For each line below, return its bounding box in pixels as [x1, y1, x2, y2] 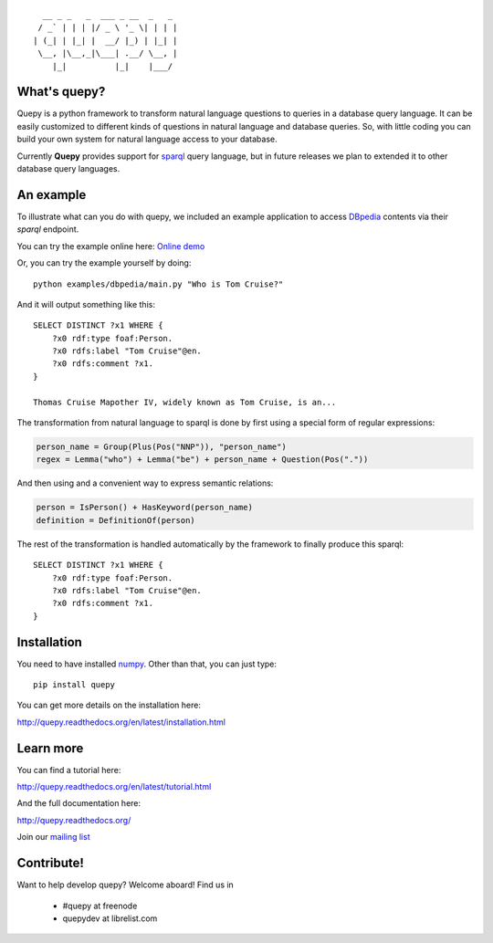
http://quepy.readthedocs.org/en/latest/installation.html [16, 717, 226, 728]
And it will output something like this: [16, 299, 155, 309]
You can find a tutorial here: [16, 764, 121, 775]
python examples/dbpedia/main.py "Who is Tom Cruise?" [33, 278, 284, 289]
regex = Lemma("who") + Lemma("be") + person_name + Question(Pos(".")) [36, 455, 369, 465]
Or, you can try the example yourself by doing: [16, 257, 192, 268]
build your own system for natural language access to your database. [16, 133, 278, 145]
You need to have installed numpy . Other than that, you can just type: [16, 658, 278, 669]
